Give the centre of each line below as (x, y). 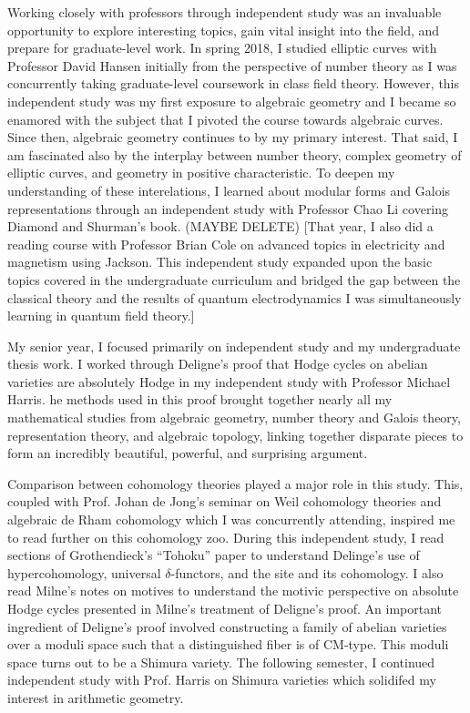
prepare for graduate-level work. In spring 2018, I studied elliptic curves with (222, 48)
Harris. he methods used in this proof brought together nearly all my (200, 399)
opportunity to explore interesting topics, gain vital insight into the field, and (224, 30)
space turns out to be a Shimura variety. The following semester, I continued (221, 662)
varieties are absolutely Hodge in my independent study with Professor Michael (229, 381)
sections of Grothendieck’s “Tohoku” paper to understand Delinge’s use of (214, 555)
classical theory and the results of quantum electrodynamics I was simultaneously (235, 297)
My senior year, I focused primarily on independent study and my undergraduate (234, 346)
